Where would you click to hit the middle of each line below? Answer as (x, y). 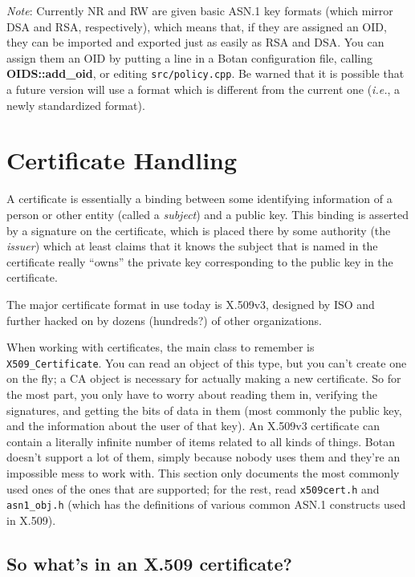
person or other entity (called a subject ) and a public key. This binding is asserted (208, 214)
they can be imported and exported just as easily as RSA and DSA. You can (195, 42)
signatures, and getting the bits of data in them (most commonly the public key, (204, 410)
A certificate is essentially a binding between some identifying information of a (199, 199)
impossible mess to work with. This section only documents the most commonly (203, 472)
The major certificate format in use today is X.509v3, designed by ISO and (191, 304)
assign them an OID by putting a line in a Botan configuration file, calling (190, 57)
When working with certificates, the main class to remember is (161, 347)
